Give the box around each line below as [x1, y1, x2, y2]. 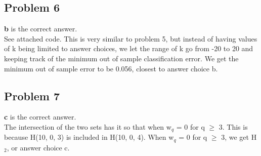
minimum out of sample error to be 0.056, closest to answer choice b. [4, 63, 218, 73]
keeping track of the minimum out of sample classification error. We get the [4, 53, 239, 63]
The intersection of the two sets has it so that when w [4, 121, 171, 132]
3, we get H [221, 132, 257, 142]
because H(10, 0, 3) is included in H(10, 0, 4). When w [4, 132, 174, 142]
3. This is [219, 121, 248, 132]
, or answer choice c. [7, 142, 70, 152]
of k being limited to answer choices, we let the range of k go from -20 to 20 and [4, 43, 253, 54]
